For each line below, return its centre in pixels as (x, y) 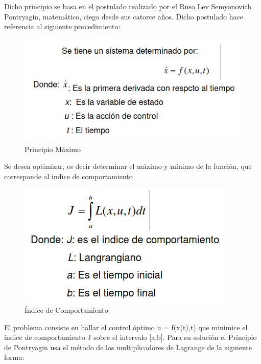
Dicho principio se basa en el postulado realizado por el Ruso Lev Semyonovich (128, 6)
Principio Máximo (53, 149)
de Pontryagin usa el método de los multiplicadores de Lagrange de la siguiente (128, 347)
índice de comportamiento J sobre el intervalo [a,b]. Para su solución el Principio (130, 337)
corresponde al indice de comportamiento (68, 176)
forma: (14, 357)
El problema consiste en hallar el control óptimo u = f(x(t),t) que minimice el (126, 327)
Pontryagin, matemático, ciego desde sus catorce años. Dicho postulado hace (124, 16)
